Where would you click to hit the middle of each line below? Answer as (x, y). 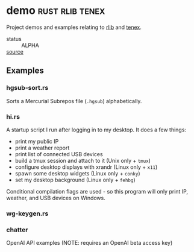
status (14, 39)
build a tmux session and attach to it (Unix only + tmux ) (83, 160)
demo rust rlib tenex (56, 11)
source (15, 51)
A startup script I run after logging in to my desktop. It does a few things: (96, 130)
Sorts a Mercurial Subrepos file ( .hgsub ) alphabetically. (74, 101)
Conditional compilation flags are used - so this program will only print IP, (97, 191)
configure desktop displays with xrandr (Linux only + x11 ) (86, 167)
